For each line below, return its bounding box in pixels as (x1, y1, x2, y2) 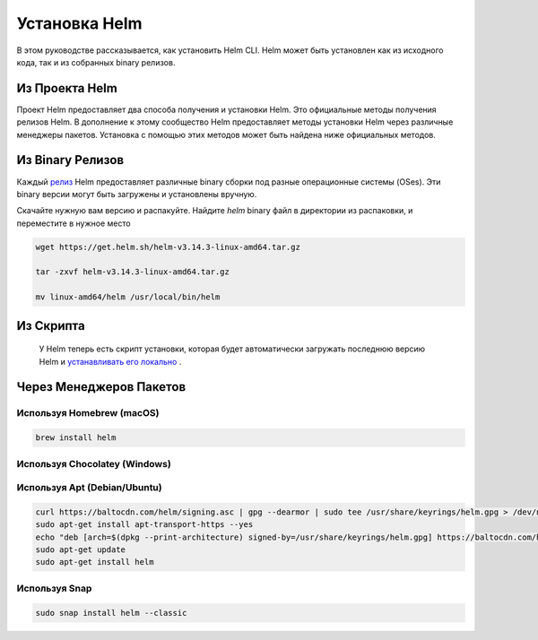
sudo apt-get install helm (35, 557, 154, 567)
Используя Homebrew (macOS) (16, 407, 160, 419)
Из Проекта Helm (16, 81, 118, 96)
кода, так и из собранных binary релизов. (16, 56, 176, 67)
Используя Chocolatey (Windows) (16, 457, 172, 470)
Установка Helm (16, 13, 143, 33)
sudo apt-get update (35, 545, 126, 555)
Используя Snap (16, 582, 92, 594)
